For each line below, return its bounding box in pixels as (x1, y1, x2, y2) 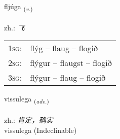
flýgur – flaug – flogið (30, 72, 106, 84)
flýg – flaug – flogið (30, 42, 98, 54)
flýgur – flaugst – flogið (30, 57, 112, 69)
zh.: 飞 (4, 22, 25, 32)
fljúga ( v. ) (4, 1, 33, 13)
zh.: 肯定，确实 (4, 115, 53, 125)
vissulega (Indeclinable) (4, 124, 77, 135)
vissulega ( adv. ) (4, 93, 49, 106)
